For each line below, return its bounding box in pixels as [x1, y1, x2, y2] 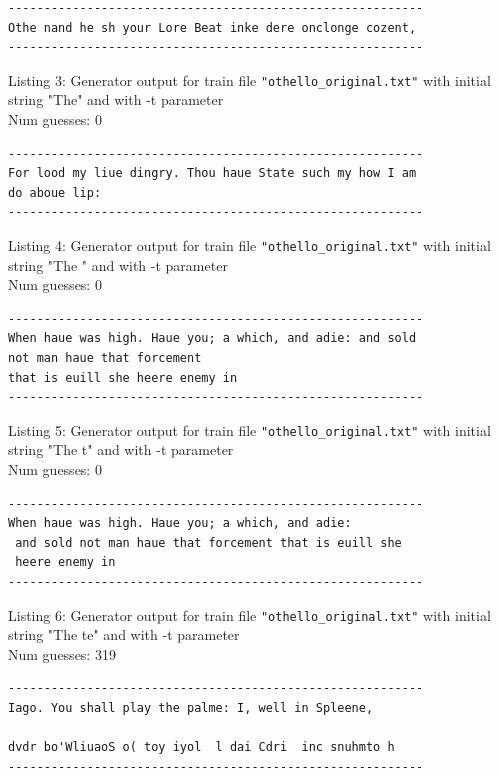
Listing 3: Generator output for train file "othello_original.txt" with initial [8, 69, 491, 90]
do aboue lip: [8, 185, 102, 200]
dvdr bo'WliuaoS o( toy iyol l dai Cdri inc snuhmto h [8, 740, 395, 755]
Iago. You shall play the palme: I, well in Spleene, [8, 701, 374, 716]
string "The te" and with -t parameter [8, 624, 240, 645]
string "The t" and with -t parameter [8, 439, 234, 460]
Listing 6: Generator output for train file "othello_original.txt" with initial [8, 604, 491, 625]
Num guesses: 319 [8, 643, 116, 664]
